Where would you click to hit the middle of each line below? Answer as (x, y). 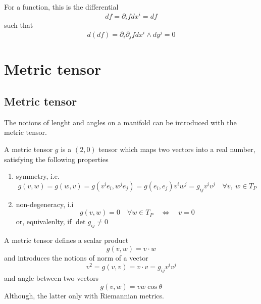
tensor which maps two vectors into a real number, (177, 149)
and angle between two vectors (51, 278)
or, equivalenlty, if (44, 221)
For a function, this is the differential (61, 7)
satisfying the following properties (56, 159)
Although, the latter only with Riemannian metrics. (84, 295)
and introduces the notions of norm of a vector (76, 257)
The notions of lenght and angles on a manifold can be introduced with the (120, 122)
